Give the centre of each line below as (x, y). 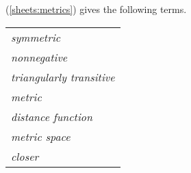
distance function (52, 116)
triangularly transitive (63, 77)
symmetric (36, 37)
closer (25, 156)
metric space (41, 136)
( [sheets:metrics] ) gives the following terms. (96, 9)
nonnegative (39, 57)
